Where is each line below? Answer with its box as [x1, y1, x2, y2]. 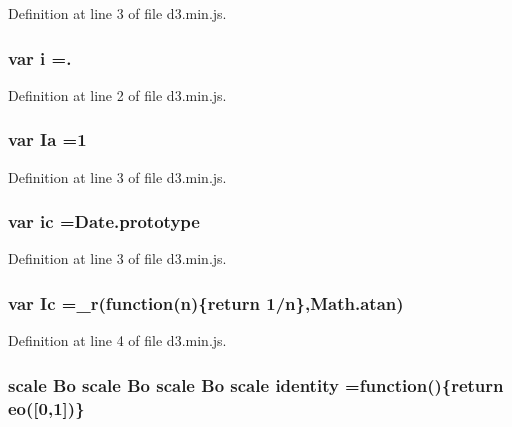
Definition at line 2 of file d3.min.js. [8, 84, 227, 105]
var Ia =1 [8, 127, 87, 152]
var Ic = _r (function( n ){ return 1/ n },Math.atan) [8, 290, 404, 315]
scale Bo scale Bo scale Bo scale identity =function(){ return [8, 372, 504, 397]
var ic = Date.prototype [8, 209, 200, 234]
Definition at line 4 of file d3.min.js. [8, 330, 227, 351]
